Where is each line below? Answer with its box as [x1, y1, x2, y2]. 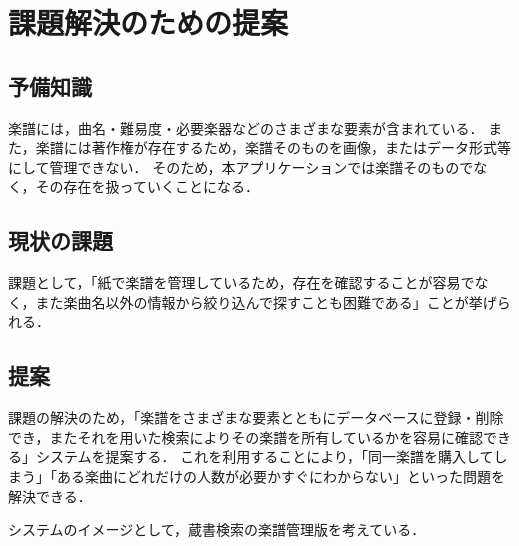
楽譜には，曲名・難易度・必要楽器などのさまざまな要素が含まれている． [8, 117, 484, 138]
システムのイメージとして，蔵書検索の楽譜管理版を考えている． [8, 519, 426, 540]
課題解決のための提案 [8, 2, 289, 43]
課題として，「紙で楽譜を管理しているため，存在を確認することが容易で [8, 272, 475, 293]
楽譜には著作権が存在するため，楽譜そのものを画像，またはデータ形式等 [35, 137, 512, 158]
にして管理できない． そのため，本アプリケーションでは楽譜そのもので [8, 156, 474, 177]
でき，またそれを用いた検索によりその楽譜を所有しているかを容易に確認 [8, 426, 483, 447]
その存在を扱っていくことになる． [35, 176, 259, 197]
